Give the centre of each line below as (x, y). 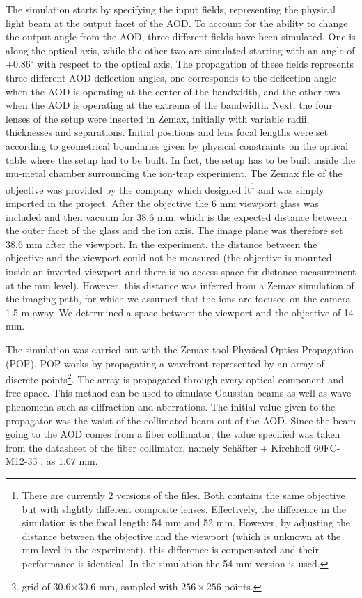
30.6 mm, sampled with (128, 586)
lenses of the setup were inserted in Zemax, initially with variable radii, (158, 118)
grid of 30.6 (46, 586)
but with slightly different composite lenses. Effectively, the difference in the (184, 508)
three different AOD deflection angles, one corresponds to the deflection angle (171, 77)
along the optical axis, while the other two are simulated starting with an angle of (180, 50)
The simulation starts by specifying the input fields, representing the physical (171, 9)
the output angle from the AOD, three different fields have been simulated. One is (181, 37)
